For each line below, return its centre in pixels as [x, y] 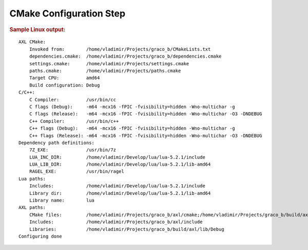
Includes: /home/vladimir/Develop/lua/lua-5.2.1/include [117, 186]
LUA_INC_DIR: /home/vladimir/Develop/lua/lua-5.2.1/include [117, 157]
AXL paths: [32, 208]
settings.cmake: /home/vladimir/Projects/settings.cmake [109, 64]
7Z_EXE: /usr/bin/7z [73, 150]
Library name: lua [62, 200]
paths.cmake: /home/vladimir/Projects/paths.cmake [105, 70]
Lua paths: [32, 178]
